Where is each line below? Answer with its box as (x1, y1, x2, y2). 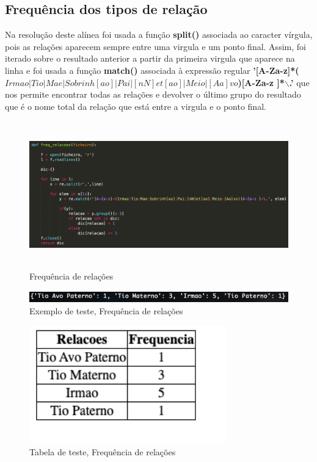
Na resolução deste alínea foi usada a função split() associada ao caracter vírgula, (5, 28, 313, 41)
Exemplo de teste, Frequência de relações (29, 305, 183, 317)
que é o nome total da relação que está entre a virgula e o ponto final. (5, 99, 266, 112)
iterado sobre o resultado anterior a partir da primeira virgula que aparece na (5, 52, 295, 65)
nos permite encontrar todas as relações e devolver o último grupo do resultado (5, 88, 301, 101)
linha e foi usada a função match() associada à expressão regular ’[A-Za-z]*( (5, 63, 299, 76)
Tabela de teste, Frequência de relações (29, 445, 176, 458)
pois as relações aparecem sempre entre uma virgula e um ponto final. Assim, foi (5, 40, 306, 52)
